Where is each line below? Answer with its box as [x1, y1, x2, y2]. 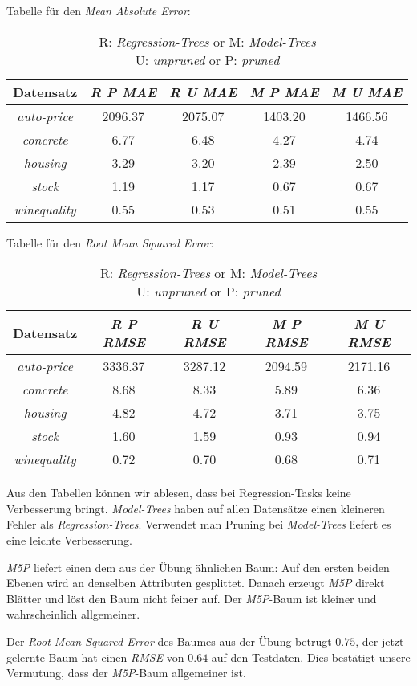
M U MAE [331, 82, 403, 101]
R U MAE [169, 82, 237, 101]
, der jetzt [355, 632, 404, 649]
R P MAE [90, 82, 157, 101]
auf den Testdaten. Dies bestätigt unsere [211, 648, 411, 665]
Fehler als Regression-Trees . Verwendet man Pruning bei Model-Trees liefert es [6, 516, 391, 533]
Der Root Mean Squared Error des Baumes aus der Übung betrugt [6, 632, 332, 649]
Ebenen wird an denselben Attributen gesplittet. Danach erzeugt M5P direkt [6, 574, 385, 591]
